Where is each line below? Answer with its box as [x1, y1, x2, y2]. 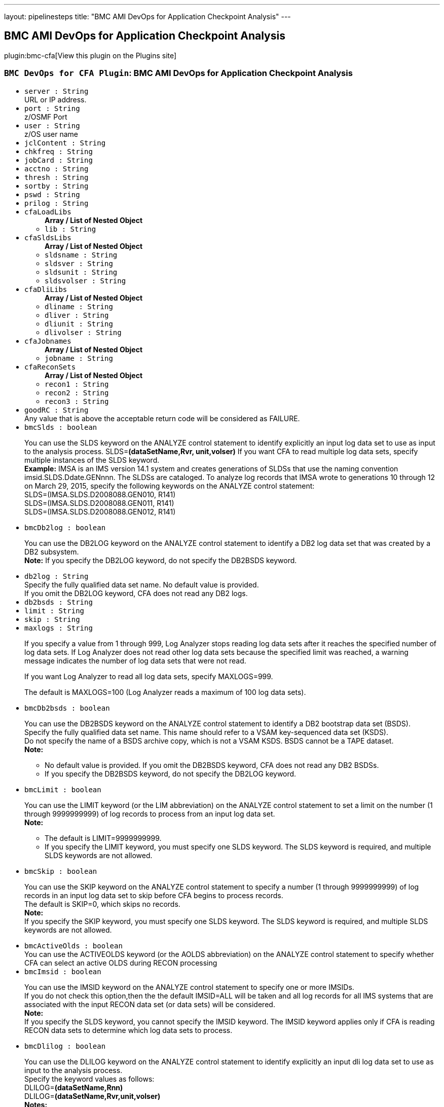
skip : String [24, 615, 80, 623]
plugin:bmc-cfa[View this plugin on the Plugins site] [4, 51, 177, 60]
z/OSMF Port [24, 112, 67, 121]
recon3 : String [45, 397, 109, 405]
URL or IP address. [24, 95, 87, 104]
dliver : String [45, 311, 109, 319]
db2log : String [24, 572, 89, 580]
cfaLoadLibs [24, 207, 71, 216]
